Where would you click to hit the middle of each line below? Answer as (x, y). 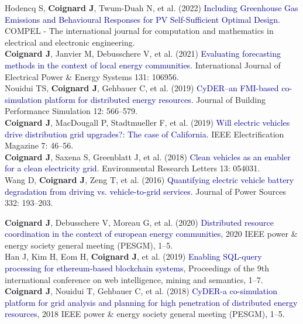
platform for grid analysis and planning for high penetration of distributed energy (151, 302)
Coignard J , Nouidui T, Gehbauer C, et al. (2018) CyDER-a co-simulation (141, 291)
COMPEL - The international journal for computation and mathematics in (139, 31)
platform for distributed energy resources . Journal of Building (155, 99)
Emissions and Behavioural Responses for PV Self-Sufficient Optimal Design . (143, 19)
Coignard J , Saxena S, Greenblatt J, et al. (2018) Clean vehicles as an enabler (148, 156)
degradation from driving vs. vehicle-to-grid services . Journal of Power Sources (145, 191)
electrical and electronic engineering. (70, 42)
